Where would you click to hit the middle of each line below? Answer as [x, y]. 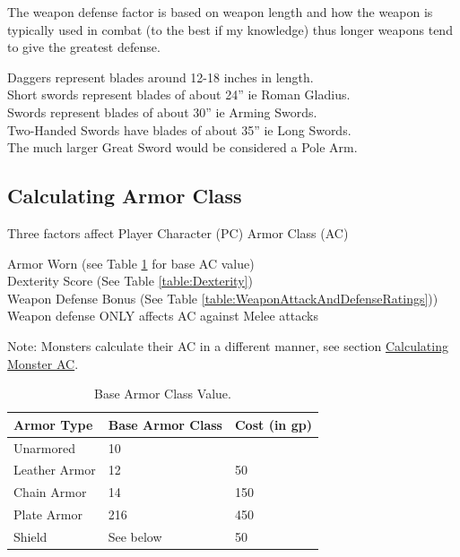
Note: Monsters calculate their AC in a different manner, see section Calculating [228, 345]
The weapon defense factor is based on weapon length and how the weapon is [220, 12]
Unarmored [44, 447]
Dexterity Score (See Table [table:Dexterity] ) [130, 281]
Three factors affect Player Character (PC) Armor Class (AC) [178, 232]
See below [135, 536]
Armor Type [53, 424]
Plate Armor [48, 514]
